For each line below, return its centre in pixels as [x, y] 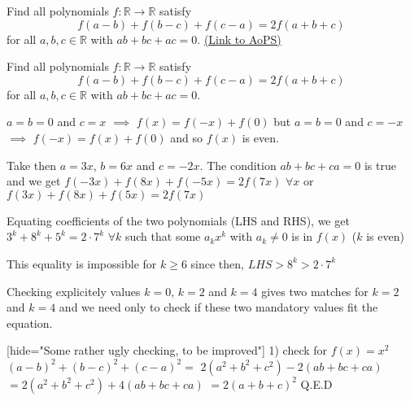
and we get [34, 181]
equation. [30, 323]
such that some [163, 236]
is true [380, 165]
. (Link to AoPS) [239, 39]
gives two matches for [315, 291]
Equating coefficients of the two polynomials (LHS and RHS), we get [178, 220]
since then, [217, 263]
